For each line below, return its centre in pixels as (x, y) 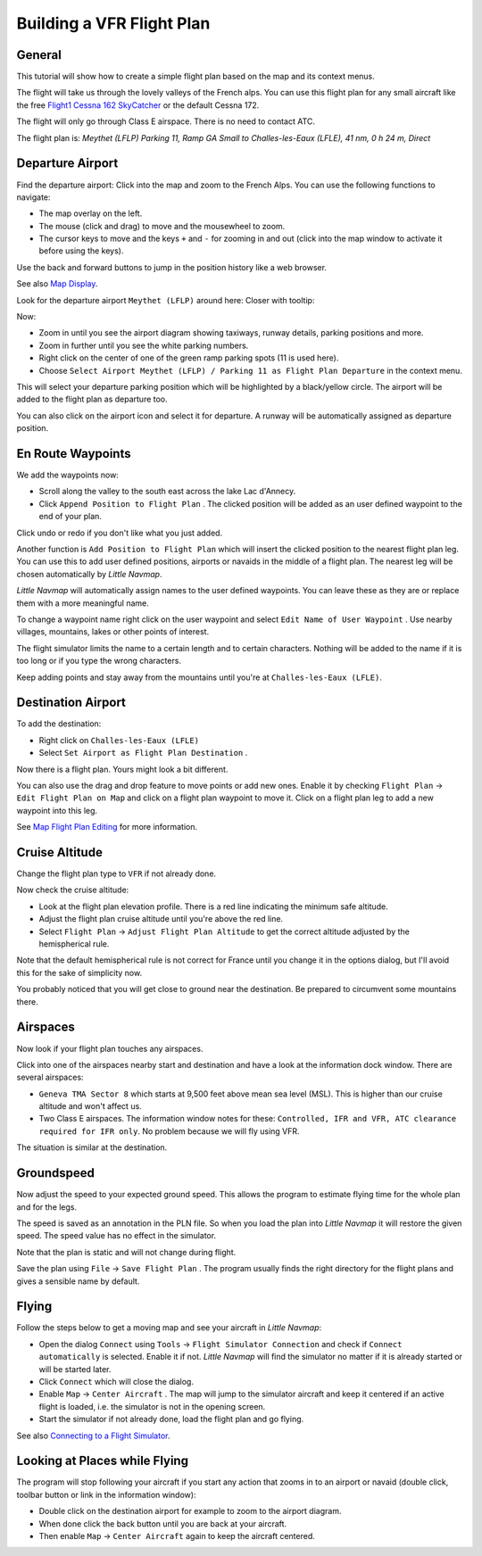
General (39, 55)
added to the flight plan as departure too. (92, 399)
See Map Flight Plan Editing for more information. (107, 827)
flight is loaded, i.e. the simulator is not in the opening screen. (152, 1406)
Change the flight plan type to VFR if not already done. (116, 873)
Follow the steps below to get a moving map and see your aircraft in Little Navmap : (169, 1328)
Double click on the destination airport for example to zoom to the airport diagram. (190, 1511)
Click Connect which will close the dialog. (116, 1381)
